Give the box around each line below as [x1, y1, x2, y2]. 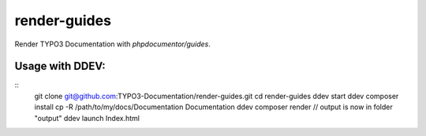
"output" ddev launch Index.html [34, 113, 140, 123]
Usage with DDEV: [14, 60, 106, 73]
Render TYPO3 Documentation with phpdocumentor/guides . [14, 39, 211, 49]
